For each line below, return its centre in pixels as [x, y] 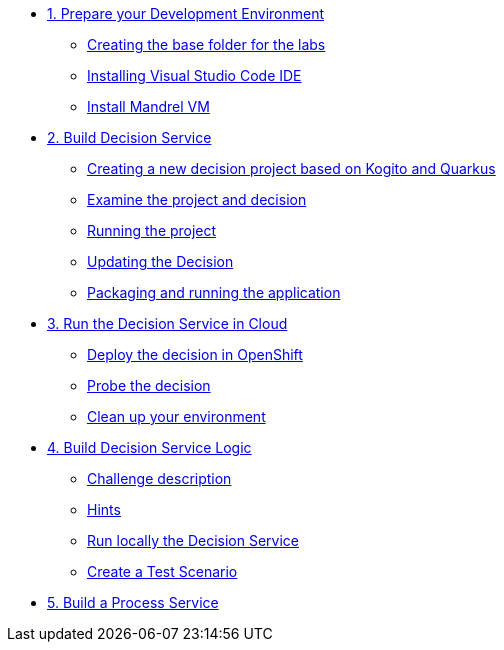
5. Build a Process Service [133, 602]
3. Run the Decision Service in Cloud [167, 323]
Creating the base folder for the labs [206, 44]
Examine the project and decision [197, 199]
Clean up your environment [176, 416]
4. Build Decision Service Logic [149, 447]
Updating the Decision [160, 261]
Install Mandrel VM [148, 106]
